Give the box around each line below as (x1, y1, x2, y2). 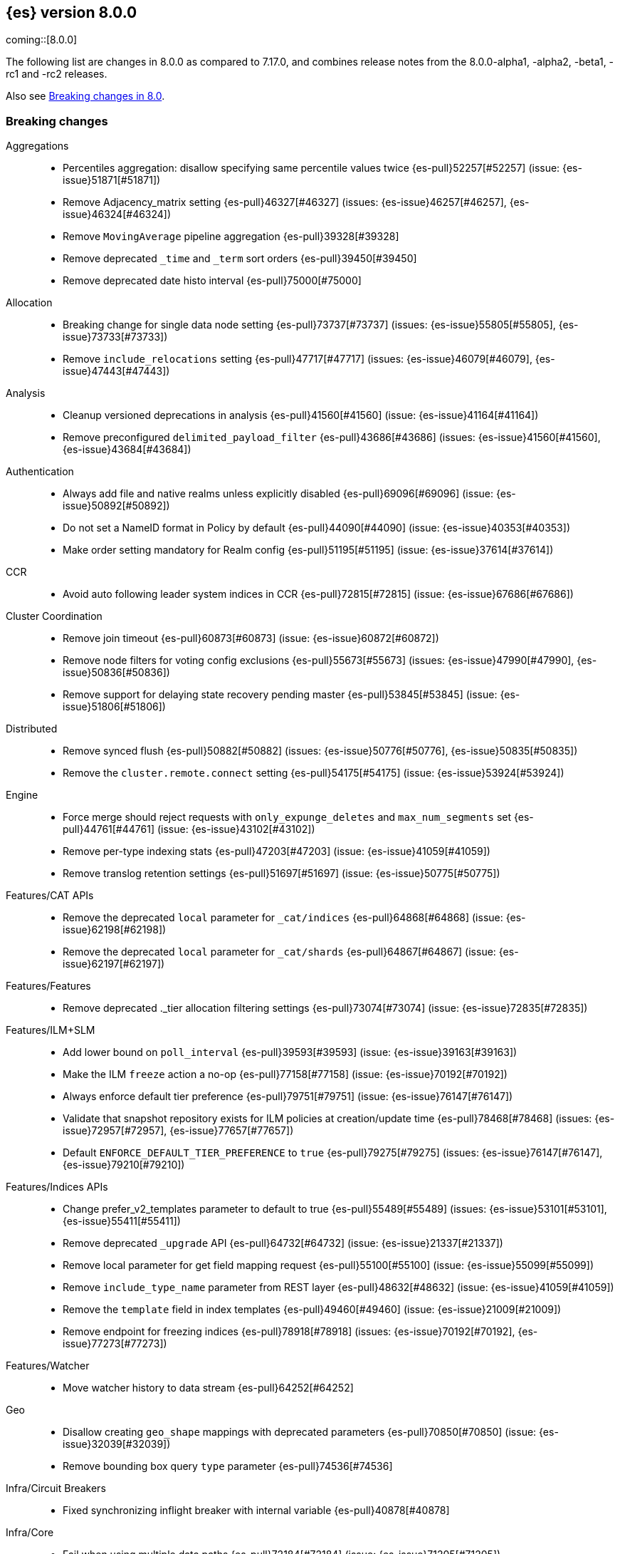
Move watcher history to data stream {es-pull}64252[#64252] (63, 1382, 354, 1394)
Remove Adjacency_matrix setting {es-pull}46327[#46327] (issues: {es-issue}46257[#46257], (63, 196, 507, 209)
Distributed (6, 722, 58, 735)
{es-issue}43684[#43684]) (63, 443, 191, 456)
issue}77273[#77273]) (63, 1337, 167, 1350)
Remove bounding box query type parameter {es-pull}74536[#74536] (63, 1460, 393, 1473)
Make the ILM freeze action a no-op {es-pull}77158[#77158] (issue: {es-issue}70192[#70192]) (63, 1068, 508, 1081)
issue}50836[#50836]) (63, 666, 170, 679)
